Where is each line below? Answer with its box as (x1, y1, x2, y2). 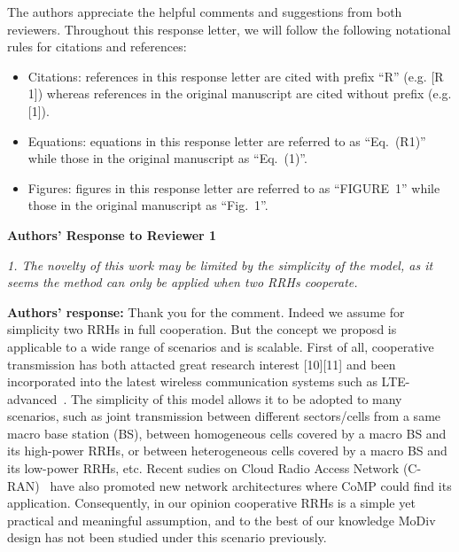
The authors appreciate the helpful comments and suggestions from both (7, 3, 402, 20)
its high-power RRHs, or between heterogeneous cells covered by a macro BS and (7, 441, 447, 460)
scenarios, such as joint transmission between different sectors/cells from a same (7, 407, 441, 425)
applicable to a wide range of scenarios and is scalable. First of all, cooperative (7, 337, 434, 355)
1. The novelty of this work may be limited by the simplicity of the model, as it (7, 255, 433, 274)
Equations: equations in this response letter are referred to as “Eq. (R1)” (27, 131, 426, 150)
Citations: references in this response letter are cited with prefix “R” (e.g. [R (27, 66, 444, 85)
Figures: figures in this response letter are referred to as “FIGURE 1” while (27, 178, 440, 197)
